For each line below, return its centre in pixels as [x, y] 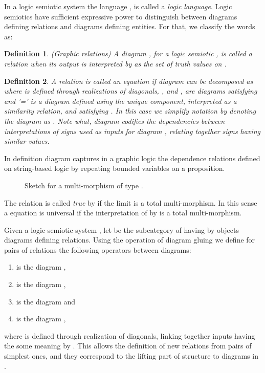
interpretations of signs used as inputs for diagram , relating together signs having [132, 131]
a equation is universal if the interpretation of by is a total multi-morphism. [123, 213]
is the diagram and [46, 301]
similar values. [27, 141]
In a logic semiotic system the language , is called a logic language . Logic [118, 6]
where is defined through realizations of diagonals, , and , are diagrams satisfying [131, 91]
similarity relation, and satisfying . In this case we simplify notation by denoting [130, 111]
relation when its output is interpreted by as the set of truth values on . [115, 63]
